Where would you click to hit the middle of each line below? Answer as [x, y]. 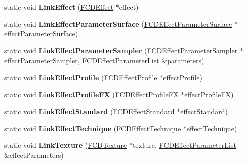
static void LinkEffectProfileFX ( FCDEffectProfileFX [91, 94]
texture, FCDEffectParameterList [184, 145]
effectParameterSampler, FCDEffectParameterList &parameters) [104, 60]
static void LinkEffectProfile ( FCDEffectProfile [81, 77]
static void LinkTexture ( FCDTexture [66, 145]
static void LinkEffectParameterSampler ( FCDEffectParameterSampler [121, 50]
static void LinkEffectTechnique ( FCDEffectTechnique [93, 128]
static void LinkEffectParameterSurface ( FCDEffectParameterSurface [118, 23]
